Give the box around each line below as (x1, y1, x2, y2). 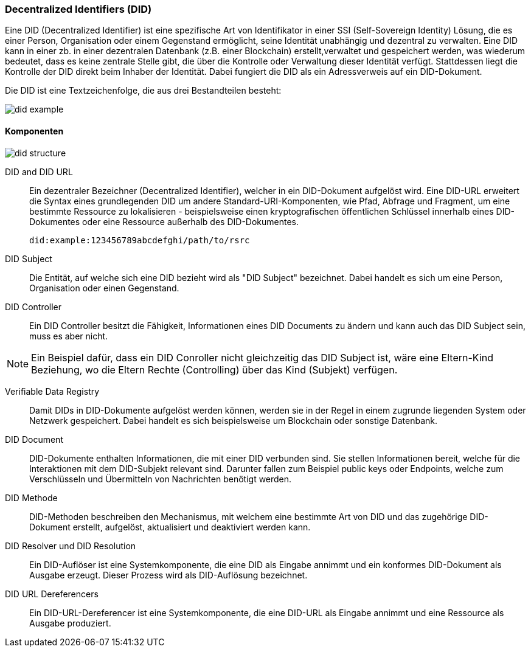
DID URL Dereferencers (5, 588, 99, 599)
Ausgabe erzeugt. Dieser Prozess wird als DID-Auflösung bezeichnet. (29, 569, 308, 580)
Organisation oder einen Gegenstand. (29, 282, 179, 293)
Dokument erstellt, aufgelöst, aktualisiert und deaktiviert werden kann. (29, 521, 311, 532)
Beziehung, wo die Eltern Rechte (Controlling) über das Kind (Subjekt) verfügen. (31, 363, 398, 376)
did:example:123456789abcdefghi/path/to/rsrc (29, 235, 250, 245)
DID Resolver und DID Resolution (5, 540, 136, 551)
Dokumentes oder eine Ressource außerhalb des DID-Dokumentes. (29, 216, 299, 227)
